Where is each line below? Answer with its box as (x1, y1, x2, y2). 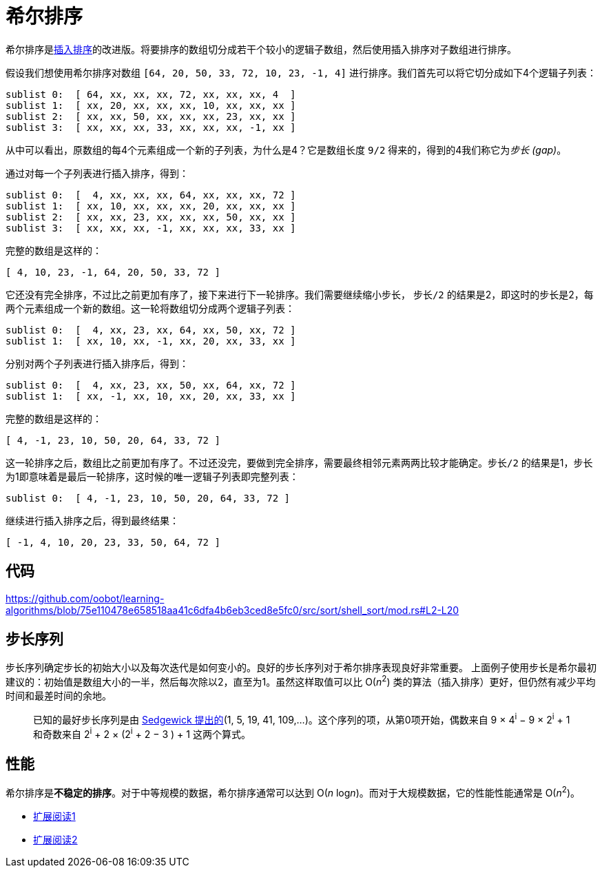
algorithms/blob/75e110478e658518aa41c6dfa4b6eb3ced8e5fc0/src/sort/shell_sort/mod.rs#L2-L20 (6, 604, 459, 616)
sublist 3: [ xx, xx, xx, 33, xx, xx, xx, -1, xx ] (6, 121, 296, 133)
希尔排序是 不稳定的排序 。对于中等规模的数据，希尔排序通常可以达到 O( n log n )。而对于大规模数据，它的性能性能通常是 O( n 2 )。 (6, 785, 580, 799)
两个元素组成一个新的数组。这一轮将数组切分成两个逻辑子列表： (6, 302, 295, 314)
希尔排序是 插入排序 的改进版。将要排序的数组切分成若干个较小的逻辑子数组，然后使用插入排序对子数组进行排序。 (6, 43, 517, 55)
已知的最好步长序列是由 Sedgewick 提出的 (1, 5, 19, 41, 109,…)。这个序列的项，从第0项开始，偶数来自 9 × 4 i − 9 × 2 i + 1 (33, 712, 570, 726)
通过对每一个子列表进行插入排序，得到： (6, 167, 189, 179)
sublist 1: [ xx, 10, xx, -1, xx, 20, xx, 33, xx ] (6, 335, 296, 347)
